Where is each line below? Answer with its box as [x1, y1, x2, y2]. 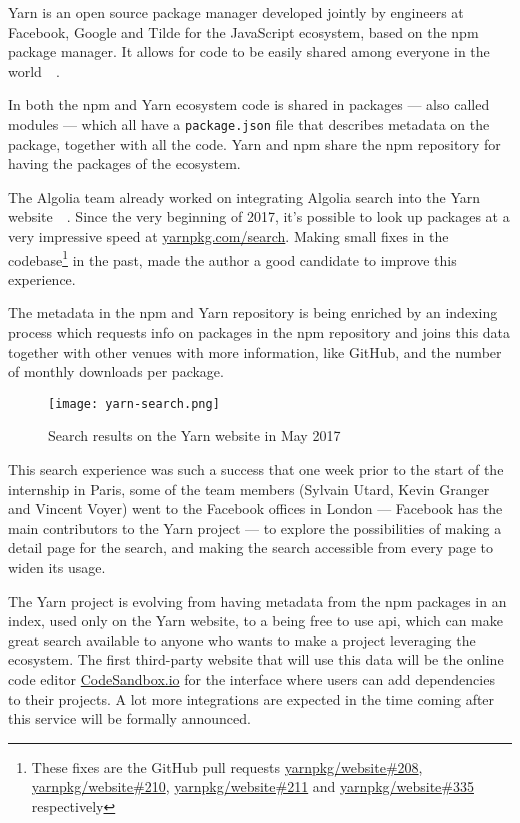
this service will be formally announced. [8, 708, 251, 729]
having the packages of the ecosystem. [8, 153, 241, 174]
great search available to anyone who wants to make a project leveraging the [8, 629, 476, 650]
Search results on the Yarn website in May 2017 [48, 425, 341, 446]
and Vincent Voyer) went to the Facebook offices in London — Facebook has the [8, 498, 503, 519]
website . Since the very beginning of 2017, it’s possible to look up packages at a [8, 206, 510, 227]
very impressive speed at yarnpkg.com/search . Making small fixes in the [8, 226, 449, 246]
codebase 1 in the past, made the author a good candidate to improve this [8, 246, 457, 270]
